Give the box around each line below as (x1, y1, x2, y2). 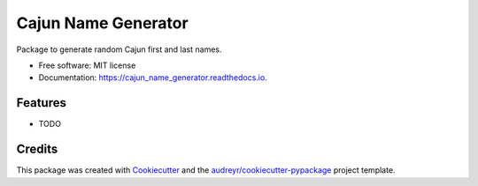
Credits (16, 142, 58, 157)
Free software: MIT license (38, 60, 136, 71)
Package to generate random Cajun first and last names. (16, 44, 222, 55)
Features (16, 95, 66, 110)
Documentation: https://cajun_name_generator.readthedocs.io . (38, 72, 267, 83)
